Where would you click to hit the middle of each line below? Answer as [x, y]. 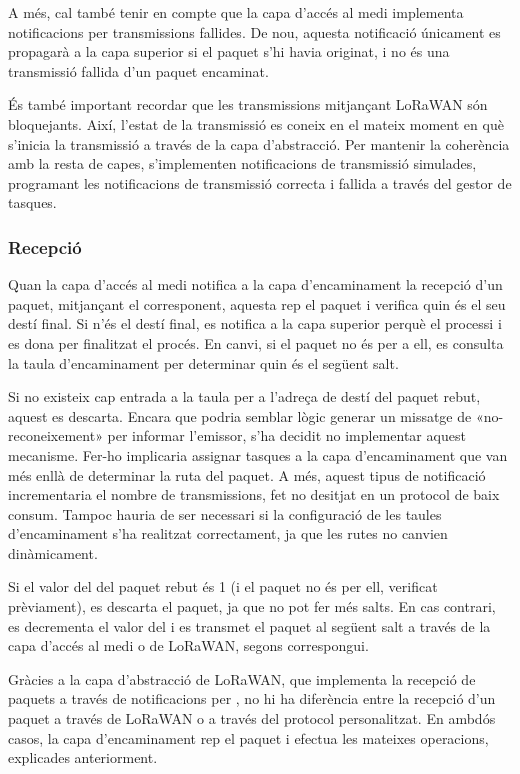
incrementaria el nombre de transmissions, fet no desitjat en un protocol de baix [254, 494]
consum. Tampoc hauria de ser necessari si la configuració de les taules [225, 513]
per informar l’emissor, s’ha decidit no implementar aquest [286, 435]
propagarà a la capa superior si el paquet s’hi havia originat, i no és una [229, 51]
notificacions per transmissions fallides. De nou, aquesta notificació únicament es [254, 31]
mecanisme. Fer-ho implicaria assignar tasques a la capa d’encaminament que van [258, 454]
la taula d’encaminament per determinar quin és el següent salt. [203, 362]
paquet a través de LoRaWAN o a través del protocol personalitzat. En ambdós [252, 718]
